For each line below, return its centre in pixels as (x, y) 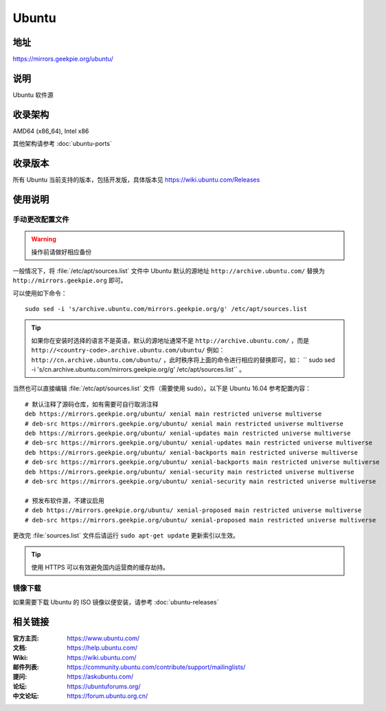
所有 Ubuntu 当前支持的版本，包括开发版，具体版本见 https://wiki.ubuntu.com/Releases (136, 180)
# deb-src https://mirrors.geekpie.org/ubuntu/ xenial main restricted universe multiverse (184, 424)
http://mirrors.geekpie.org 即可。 (70, 280)
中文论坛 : (26, 696)
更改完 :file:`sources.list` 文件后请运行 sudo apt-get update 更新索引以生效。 (126, 535)
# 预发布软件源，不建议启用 (65, 500)
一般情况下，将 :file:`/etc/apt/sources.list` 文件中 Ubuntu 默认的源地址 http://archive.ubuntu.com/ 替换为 (169, 270)
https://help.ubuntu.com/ (102, 648)
